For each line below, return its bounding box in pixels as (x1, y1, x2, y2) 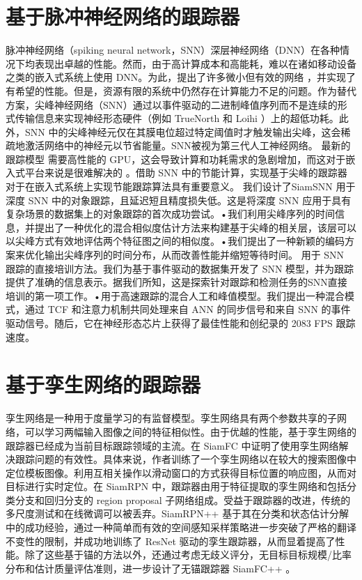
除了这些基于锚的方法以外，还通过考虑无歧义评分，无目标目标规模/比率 (24, 547, 352, 562)
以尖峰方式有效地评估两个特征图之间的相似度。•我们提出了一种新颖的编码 (6, 234, 345, 248)
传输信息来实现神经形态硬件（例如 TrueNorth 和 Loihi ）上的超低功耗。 (15, 111, 339, 125)
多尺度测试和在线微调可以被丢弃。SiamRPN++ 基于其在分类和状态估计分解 (6, 506, 349, 521)
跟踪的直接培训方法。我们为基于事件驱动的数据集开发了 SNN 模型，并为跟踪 (6, 261, 354, 275)
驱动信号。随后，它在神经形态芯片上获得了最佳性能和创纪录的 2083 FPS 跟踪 (6, 316, 356, 330)
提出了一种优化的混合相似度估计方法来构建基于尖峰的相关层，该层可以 (34, 220, 356, 234)
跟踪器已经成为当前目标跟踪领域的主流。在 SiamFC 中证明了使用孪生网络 (6, 438, 339, 452)
